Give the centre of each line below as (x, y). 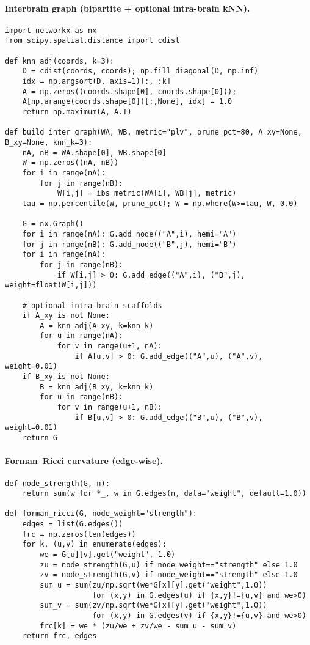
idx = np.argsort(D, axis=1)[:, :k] (97, 82)
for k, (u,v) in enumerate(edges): (94, 544)
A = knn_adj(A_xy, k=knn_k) (97, 326)
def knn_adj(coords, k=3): (59, 61)
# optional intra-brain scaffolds (92, 305)
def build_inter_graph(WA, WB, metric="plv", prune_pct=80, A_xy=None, (153, 132)
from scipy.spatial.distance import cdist (92, 41)
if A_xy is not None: (66, 316)
